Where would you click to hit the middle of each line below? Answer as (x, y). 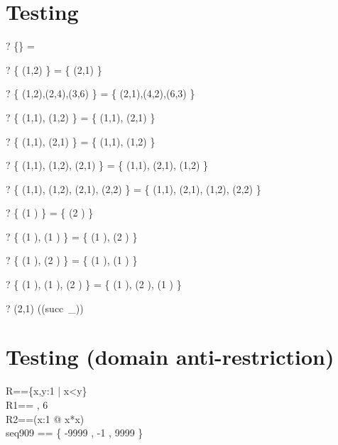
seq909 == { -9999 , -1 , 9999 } (75, 433)
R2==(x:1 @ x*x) (45, 418)
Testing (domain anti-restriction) (170, 357)
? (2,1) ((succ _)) (45, 308)
